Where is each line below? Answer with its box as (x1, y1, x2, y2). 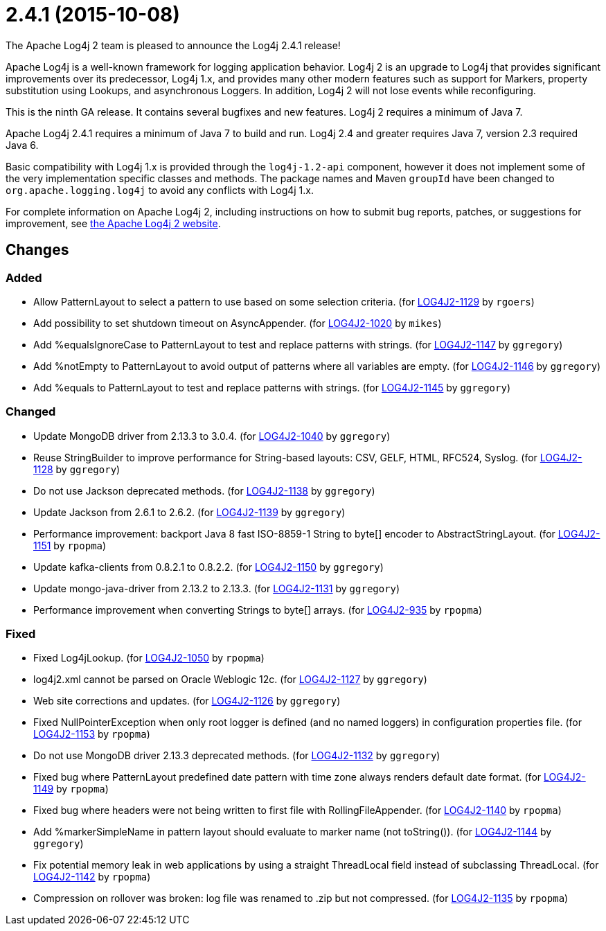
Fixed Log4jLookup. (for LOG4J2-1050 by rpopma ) (33, 652, 265, 664)
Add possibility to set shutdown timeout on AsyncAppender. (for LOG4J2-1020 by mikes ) (33, 317, 442, 329)
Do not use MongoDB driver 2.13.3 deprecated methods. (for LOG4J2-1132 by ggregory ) (33, 750, 440, 762)
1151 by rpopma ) (33, 539, 107, 551)
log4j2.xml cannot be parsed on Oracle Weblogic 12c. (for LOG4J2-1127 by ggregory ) (33, 673, 427, 686)
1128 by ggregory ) (33, 463, 121, 475)
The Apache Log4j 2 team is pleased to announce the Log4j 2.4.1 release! (6, 39, 341, 51)
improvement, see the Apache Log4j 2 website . (6, 217, 221, 229)
